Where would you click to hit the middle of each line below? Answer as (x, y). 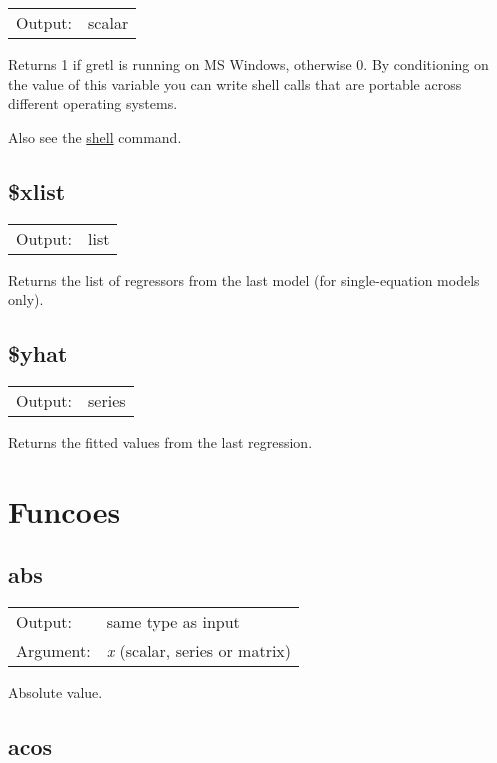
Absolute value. (55, 692)
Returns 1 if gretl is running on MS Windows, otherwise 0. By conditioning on (248, 64)
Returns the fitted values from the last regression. (160, 441)
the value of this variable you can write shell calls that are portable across (235, 83)
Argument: (53, 651)
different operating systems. (93, 103)
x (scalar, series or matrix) (199, 651)
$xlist (37, 190)
